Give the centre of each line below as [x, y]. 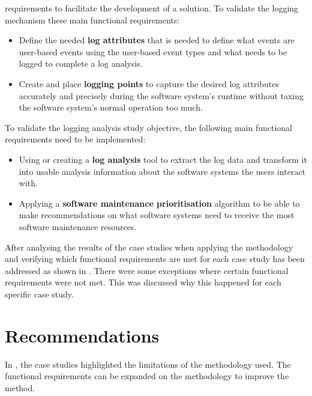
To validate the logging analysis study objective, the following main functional [148, 127]
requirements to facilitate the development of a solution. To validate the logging [152, 8]
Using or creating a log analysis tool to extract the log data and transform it [163, 159]
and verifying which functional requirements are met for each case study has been [155, 259]
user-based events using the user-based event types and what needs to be [153, 51]
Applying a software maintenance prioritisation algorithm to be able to [159, 203]
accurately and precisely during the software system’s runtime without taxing [161, 95]
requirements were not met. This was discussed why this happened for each [143, 282]
